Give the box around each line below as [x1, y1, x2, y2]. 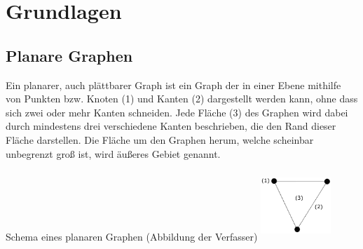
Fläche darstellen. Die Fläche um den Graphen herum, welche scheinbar [6, 132, 314, 147]
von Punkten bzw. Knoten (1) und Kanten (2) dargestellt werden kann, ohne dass [6, 91, 358, 106]
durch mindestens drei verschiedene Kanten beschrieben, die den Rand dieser [6, 119, 336, 133]
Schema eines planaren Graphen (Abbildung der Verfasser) [6, 229, 258, 244]
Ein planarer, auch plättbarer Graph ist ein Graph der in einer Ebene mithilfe [6, 77, 341, 92]
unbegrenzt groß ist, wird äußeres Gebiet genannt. [6, 146, 221, 161]
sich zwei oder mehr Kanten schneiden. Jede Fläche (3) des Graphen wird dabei [6, 105, 348, 119]
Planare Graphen [6, 44, 133, 66]
